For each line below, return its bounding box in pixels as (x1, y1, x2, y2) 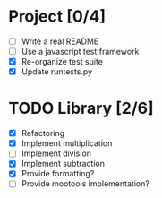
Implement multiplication (21, 138, 113, 149)
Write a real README (21, 36, 99, 47)
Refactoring (21, 128, 65, 139)
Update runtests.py (21, 66, 93, 77)
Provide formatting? (21, 168, 95, 179)
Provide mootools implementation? (21, 178, 149, 189)
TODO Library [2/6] (8, 99, 154, 118)
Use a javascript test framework (21, 47, 140, 56)
